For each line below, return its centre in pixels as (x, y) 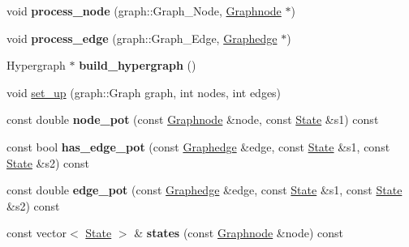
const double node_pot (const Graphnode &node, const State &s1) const (193, 119)
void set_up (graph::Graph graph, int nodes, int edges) (144, 92)
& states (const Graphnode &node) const (239, 233)
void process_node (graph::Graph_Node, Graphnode (144, 11)
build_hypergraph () (138, 65)
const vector (37, 233)
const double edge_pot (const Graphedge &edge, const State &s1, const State (204, 190)
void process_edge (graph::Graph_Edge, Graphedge (142, 38)
